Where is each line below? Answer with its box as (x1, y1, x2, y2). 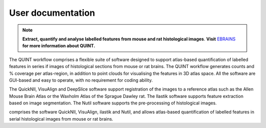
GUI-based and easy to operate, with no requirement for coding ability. (9, 77, 153, 83)
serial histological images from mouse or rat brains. (9, 116, 113, 122)
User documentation (9, 7, 96, 18)
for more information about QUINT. (22, 43, 96, 49)
